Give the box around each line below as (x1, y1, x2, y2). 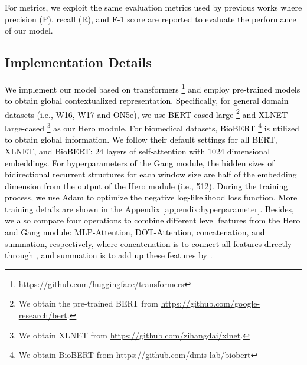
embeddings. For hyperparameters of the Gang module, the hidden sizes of (5, 156, 275, 169)
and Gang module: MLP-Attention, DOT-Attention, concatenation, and (5, 226, 265, 238)
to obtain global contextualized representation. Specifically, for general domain (5, 94, 289, 107)
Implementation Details (5, 53, 152, 71)
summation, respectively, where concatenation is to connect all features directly (5, 237, 292, 249)
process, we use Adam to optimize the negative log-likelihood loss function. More (5, 191, 298, 203)
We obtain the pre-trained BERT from (18, 297, 158, 310)
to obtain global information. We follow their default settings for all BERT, (5, 133, 277, 146)
